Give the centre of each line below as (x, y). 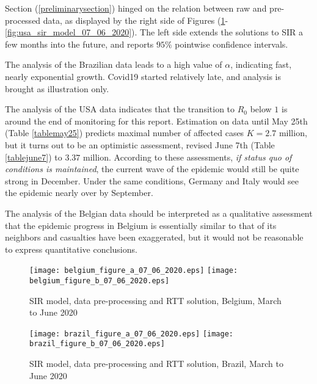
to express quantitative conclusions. (71, 249)
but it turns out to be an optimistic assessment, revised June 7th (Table (140, 144)
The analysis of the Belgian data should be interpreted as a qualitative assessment (159, 213)
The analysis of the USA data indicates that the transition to (120, 109)
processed (23, 20)
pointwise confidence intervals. (231, 44)
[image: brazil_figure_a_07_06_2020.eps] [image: (131, 334)
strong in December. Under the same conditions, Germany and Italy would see (152, 180)
